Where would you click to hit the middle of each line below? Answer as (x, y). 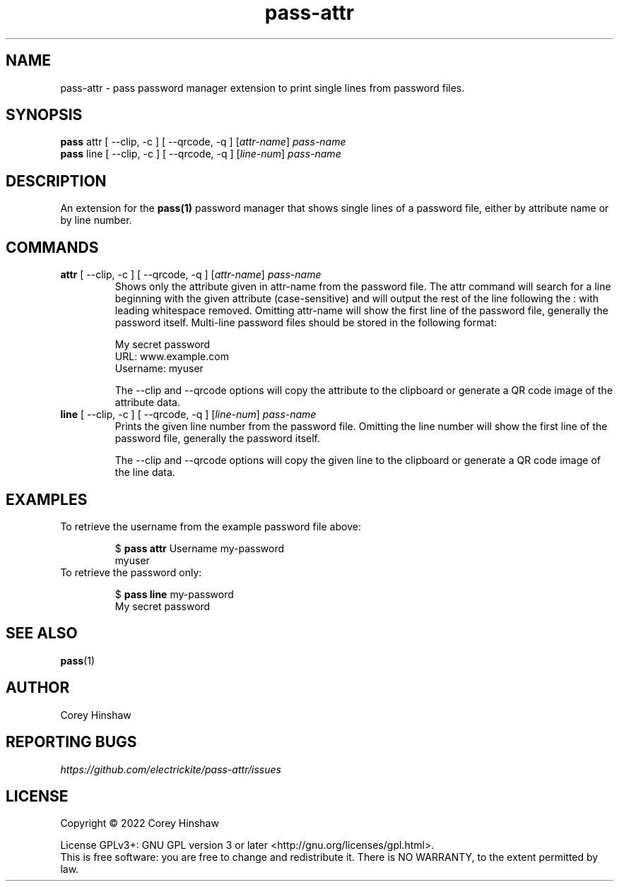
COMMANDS (52, 247)
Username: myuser (159, 369)
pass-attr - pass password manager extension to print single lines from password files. (263, 88)
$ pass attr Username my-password (200, 548)
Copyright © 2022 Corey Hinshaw (140, 823)
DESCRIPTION (56, 181)
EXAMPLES (47, 499)
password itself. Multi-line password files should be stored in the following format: (306, 323)
